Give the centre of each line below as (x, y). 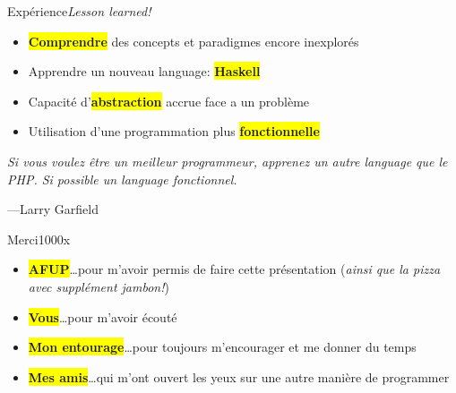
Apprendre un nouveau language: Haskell (144, 71)
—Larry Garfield (53, 209)
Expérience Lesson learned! (79, 11)
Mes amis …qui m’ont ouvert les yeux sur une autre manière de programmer (239, 376)
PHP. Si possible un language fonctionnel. (122, 179)
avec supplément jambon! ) (99, 286)
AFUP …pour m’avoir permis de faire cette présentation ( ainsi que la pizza (234, 269)
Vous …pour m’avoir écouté (103, 316)
